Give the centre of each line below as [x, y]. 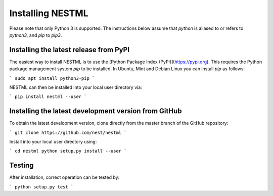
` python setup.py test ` [41, 187]
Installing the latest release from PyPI [70, 50]
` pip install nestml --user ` [48, 97]
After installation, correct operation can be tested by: [64, 177]
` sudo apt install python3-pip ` [52, 78]
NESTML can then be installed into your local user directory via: [76, 87]
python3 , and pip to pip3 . [36, 35]
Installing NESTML [49, 13]
